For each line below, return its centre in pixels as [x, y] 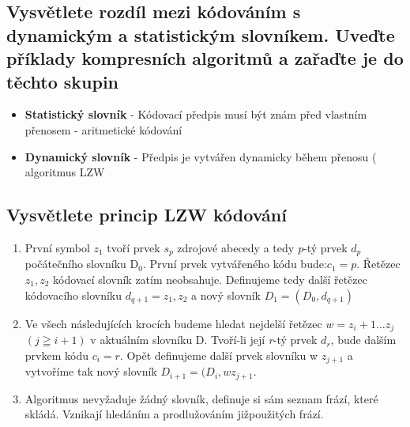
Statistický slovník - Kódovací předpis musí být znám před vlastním [196, 114]
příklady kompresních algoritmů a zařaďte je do [205, 58]
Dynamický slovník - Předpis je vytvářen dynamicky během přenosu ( [201, 156]
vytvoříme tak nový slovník [91, 371]
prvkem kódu [56, 355]
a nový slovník [226, 295]
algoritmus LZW [65, 172]
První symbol [57, 247]
